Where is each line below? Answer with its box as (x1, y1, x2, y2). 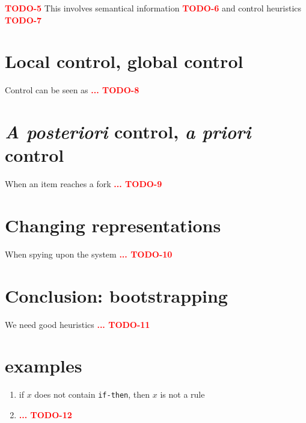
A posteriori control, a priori (5, 119, 251, 144)
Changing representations (5, 213, 221, 237)
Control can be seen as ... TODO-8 (5, 84, 139, 96)
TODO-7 (5, 13, 42, 26)
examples (5, 353, 82, 378)
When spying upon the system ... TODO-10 (5, 247, 173, 260)
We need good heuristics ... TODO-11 (5, 318, 150, 330)
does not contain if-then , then (34, 388, 150, 401)
